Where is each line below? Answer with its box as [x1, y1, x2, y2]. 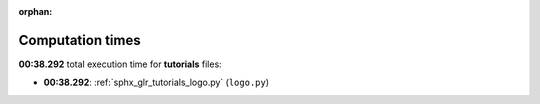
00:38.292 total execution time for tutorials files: [18, 58, 222, 70]
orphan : [18, 6, 53, 17]
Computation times [18, 31, 141, 49]
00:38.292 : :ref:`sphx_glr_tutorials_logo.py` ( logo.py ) [43, 76, 270, 89]
